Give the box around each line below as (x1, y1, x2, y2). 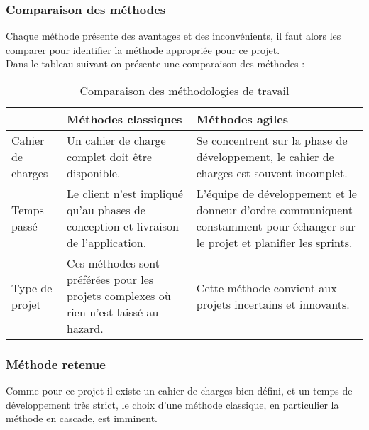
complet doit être (67, 148, 153, 165)
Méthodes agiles (196, 111, 288, 127)
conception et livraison (67, 218, 180, 234)
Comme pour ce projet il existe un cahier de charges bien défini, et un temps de (6, 383, 353, 398)
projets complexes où (67, 287, 171, 304)
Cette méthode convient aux (196, 279, 337, 296)
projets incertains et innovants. (196, 295, 350, 312)
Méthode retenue (6, 355, 106, 373)
